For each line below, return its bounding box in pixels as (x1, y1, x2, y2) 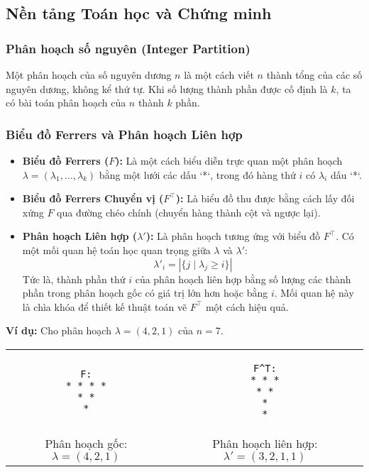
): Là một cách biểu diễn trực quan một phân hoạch (115, 153, 343, 168)
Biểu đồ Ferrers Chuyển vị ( (22, 191, 164, 206)
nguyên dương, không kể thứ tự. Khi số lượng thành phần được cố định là (6, 81, 328, 96)
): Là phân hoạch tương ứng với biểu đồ (145, 229, 321, 243)
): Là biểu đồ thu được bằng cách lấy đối (175, 191, 355, 206)
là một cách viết (184, 67, 254, 82)
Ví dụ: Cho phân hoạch (6, 323, 111, 338)
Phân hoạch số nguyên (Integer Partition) (6, 39, 250, 57)
